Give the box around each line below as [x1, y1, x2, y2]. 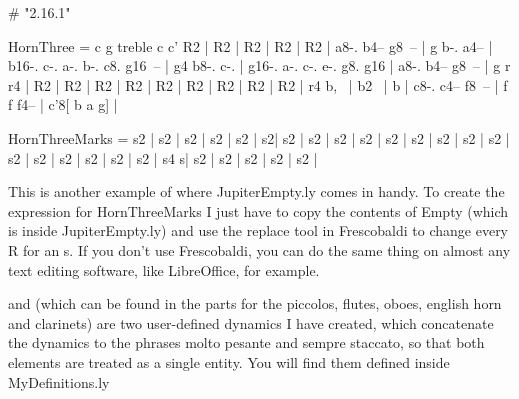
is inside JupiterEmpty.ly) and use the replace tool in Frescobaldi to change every [8, 220, 509, 241]
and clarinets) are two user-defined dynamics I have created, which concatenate [8, 312, 494, 333]
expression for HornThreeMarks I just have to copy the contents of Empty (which [8, 200, 509, 221]
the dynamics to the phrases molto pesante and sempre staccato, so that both [8, 332, 485, 353]
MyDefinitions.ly [8, 371, 110, 392]
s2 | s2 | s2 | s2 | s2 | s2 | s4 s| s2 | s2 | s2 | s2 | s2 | [8, 147, 318, 168]
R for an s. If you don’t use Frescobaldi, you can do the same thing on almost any [8, 239, 511, 260]
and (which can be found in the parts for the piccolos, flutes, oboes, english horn [8, 293, 502, 314]
